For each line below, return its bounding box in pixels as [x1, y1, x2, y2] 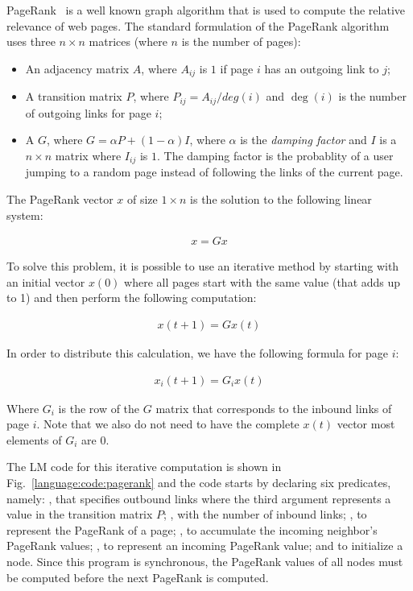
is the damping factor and [240, 131, 367, 148]
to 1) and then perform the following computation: [6, 289, 257, 306]
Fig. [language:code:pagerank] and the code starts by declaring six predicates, [6, 473, 391, 490]
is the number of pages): [181, 33, 301, 50]
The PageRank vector [6, 190, 114, 207]
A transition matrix [25, 88, 122, 105]
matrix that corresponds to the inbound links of [155, 399, 392, 416]
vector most [337, 415, 395, 432]
